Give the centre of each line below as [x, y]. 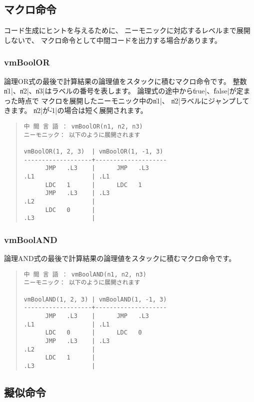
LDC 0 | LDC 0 [94, 333]
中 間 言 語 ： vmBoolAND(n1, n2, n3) [85, 274]
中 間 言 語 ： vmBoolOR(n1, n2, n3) [83, 126]
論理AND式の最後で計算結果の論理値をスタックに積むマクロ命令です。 [120, 258]
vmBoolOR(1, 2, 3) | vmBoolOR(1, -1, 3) [93, 151]
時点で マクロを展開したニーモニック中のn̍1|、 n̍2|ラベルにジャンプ [127, 100]
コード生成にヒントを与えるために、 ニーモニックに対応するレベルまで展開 [127, 30]
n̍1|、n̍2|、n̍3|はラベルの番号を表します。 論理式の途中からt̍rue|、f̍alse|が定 [124, 91]
